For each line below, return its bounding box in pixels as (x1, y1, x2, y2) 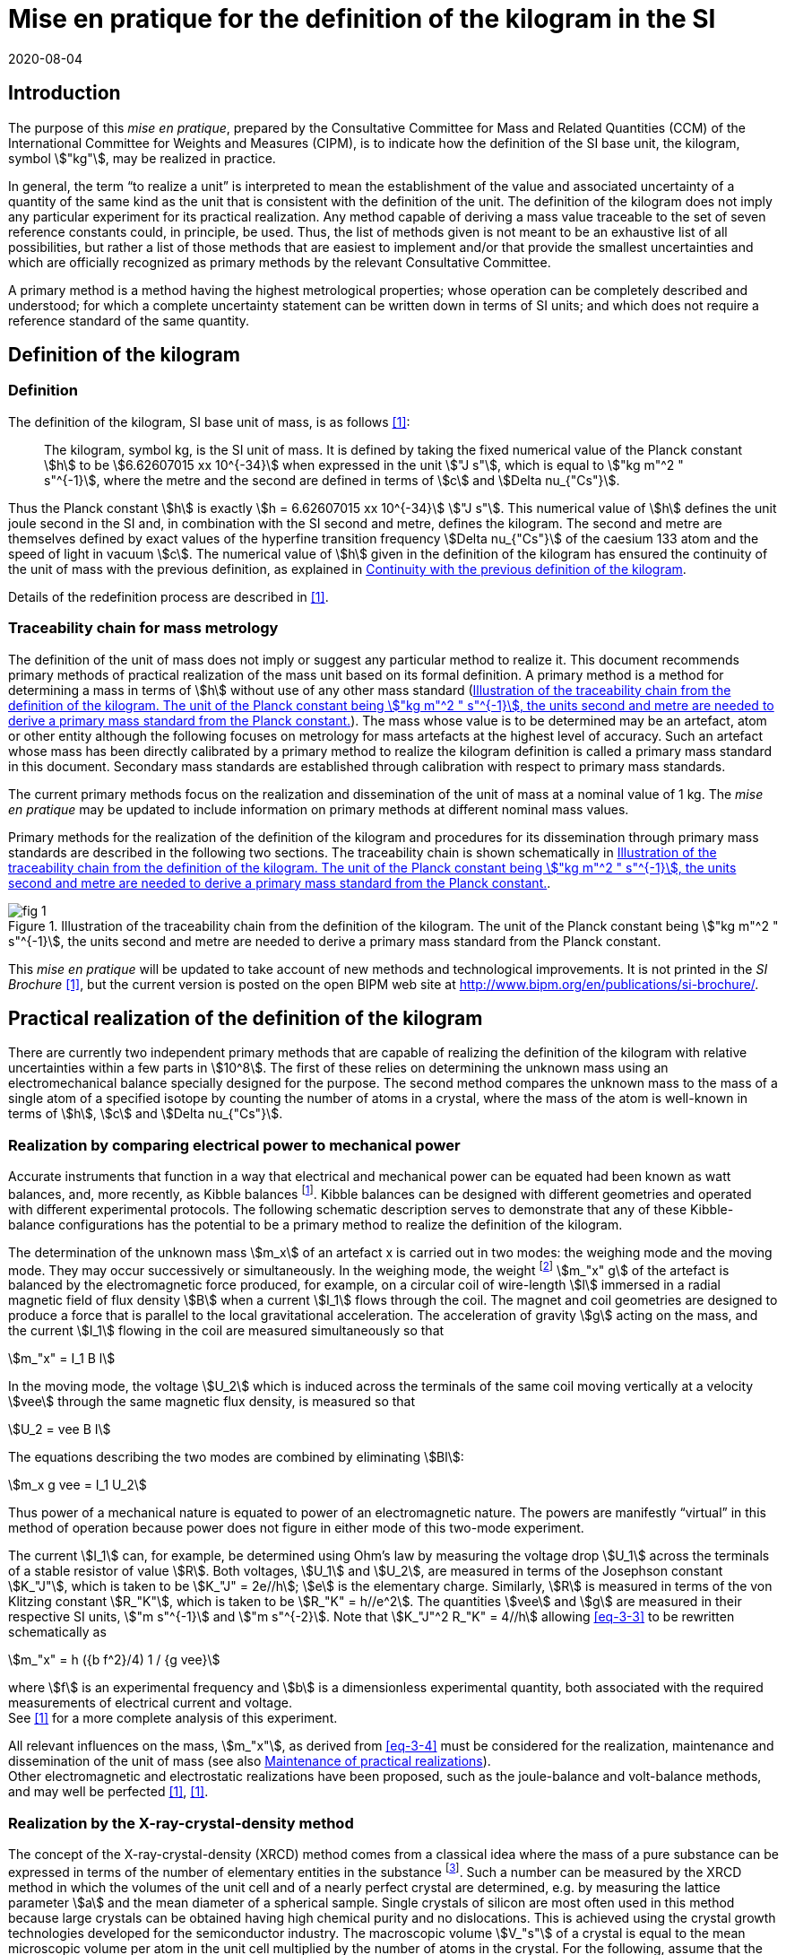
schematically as (8, 1624, 107, 1640)
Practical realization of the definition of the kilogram (8, 1006, 483, 1030)
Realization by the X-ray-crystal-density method (8, 1813, 354, 1832)
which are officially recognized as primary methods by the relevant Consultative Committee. (8, 254, 551, 270)
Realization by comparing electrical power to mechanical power (8, 1135, 461, 1154)
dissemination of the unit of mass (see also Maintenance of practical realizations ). (8, 1753, 491, 1769)
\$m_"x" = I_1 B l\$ (8, 1351, 116, 1367)
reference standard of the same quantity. (8, 312, 250, 328)
